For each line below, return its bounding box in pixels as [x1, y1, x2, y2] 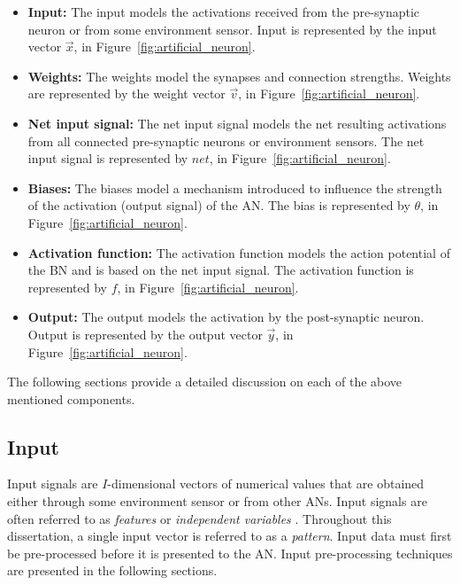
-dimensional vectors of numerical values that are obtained [107, 474, 425, 493]
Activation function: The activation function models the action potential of [27, 243, 450, 261]
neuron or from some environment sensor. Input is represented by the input [27, 19, 437, 38]
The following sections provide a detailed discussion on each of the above [7, 372, 402, 391]
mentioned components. [7, 389, 135, 408]
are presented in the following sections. [7, 561, 218, 580]
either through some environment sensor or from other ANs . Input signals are [7, 492, 427, 511]
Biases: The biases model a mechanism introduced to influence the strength [27, 178, 442, 197]
